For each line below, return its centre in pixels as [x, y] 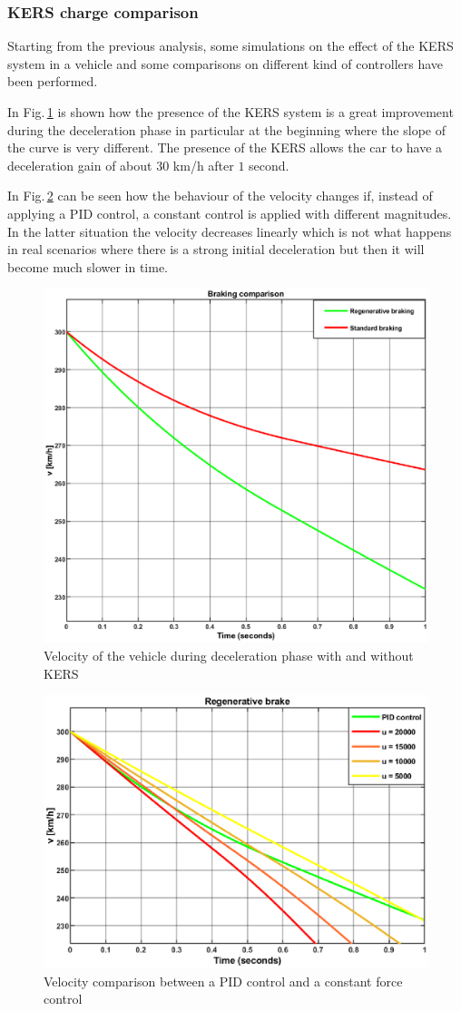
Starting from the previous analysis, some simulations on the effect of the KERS [230, 46]
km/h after [203, 165]
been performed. [53, 81]
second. [269, 165]
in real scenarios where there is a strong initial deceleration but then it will [216, 249]
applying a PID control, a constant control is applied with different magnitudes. [230, 213]
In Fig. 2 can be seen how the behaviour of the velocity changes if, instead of [220, 196]
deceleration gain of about [80, 165]
